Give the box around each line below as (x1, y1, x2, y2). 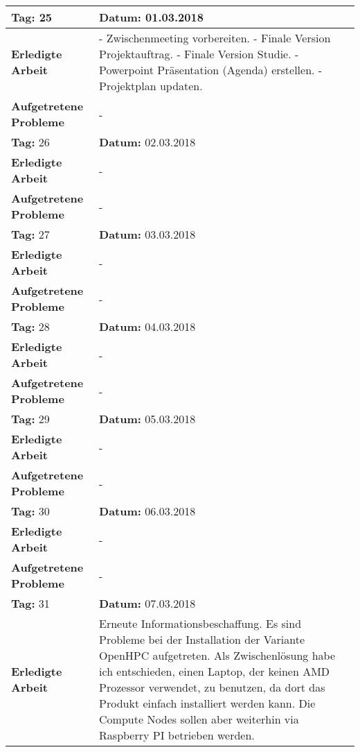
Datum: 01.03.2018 (99, 9, 204, 25)
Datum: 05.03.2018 (99, 411, 196, 427)
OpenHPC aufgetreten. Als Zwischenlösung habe (99, 647, 336, 663)
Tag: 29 (11, 411, 50, 427)
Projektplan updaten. (99, 78, 203, 94)
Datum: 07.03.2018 (99, 595, 196, 611)
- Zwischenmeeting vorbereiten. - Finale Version (99, 30, 331, 46)
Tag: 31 (11, 595, 50, 611)
